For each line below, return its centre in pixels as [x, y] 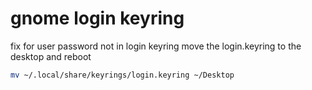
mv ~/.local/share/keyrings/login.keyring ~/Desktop [122, 75]
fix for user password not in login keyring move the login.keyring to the [156, 46]
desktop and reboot [51, 56]
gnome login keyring [97, 18]
